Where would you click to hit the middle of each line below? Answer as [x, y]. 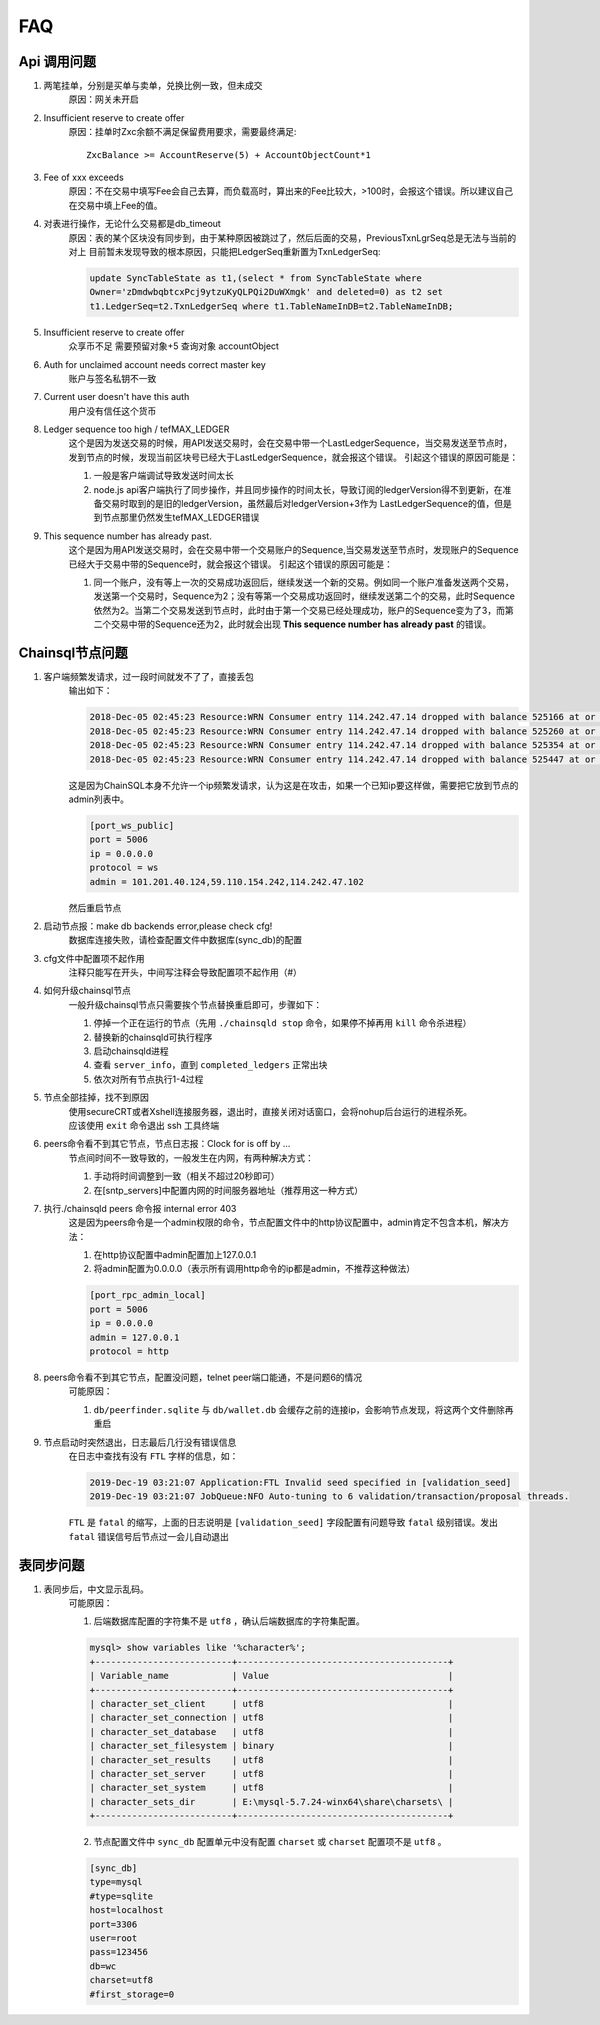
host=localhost [126, 1910]
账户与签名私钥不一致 [112, 378]
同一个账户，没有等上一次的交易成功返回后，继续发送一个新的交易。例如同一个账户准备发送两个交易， [303, 582]
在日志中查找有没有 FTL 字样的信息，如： [153, 1456]
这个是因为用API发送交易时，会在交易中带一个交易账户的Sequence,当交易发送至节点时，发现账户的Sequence [293, 550]
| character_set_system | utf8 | [271, 1788]
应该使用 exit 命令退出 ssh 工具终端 [144, 1125]
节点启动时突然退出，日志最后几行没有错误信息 [140, 1442]
